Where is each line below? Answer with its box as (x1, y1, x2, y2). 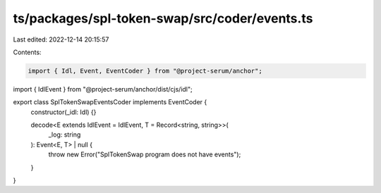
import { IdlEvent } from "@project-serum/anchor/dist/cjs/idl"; (13, 85, 193, 93)
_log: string (48, 130, 81, 139)
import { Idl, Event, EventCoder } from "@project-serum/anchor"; (28, 67, 262, 75)
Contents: (13, 48, 42, 56)
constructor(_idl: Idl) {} (30, 108, 97, 116)
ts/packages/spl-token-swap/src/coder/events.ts (13, 11, 313, 26)
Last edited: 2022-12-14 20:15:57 (13, 35, 109, 44)
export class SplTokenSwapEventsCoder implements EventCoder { (13, 98, 207, 106)
